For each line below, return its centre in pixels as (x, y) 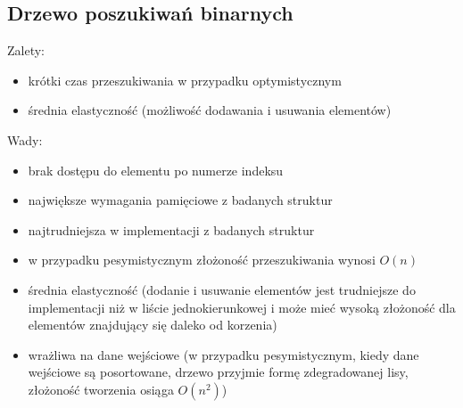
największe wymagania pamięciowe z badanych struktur (180, 200)
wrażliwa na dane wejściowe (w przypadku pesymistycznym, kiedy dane (223, 354)
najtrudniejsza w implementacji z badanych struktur (171, 229)
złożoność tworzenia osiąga (101, 389)
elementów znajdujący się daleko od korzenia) (153, 325)
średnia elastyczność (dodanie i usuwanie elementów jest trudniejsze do (222, 289)
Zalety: (26, 50)
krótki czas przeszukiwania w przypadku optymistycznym (185, 80)
